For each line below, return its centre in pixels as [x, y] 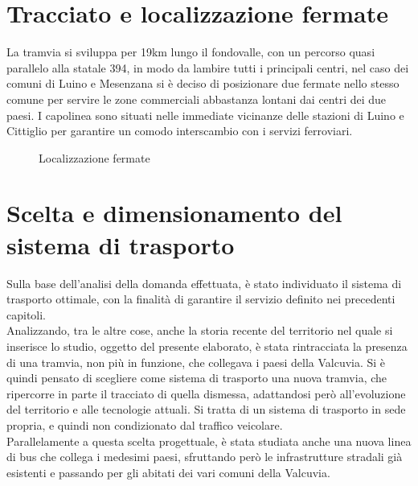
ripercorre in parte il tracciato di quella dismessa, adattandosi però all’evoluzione [206, 393]
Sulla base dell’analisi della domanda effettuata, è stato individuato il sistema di [204, 283]
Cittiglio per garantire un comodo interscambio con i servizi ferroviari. [180, 131]
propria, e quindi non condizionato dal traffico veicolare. [145, 424]
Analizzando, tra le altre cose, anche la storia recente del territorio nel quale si [200, 330]
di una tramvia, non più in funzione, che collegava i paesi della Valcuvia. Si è [196, 362]
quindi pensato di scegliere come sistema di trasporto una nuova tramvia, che [197, 378]
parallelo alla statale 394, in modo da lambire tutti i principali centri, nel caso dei [208, 67]
